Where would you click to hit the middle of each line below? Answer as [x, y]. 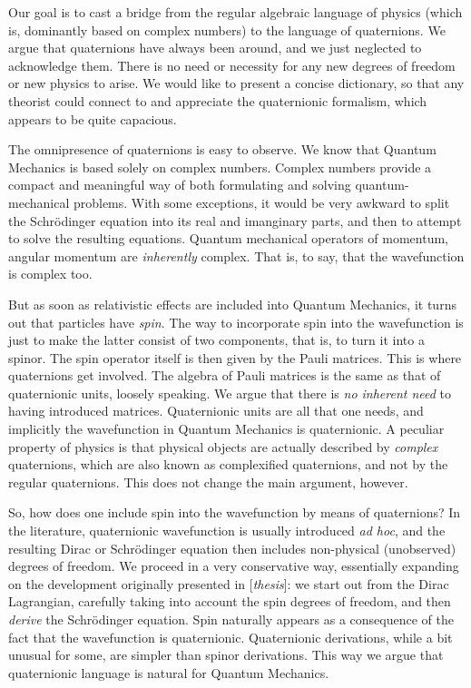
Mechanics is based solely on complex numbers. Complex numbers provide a [220, 167]
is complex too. [50, 274]
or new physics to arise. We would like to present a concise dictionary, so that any [236, 83]
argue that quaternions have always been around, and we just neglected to [215, 48]
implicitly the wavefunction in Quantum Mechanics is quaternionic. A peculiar [226, 429]
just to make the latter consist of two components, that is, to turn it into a [216, 340]
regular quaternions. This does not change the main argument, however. [208, 482]
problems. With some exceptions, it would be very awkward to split [261, 202]
